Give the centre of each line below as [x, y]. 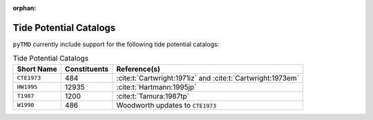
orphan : [25, 8]
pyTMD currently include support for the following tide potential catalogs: [116, 44]
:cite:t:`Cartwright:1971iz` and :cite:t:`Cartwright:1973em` [208, 78]
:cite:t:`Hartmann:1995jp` [156, 87]
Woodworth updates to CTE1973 [166, 105]
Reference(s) [138, 69]
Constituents [87, 69]
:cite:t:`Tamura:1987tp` [153, 96]
